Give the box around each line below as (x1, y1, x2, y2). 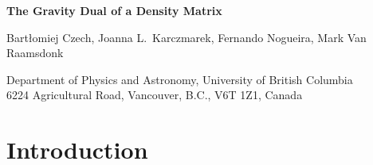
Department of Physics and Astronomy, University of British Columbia (6, 71, 353, 87)
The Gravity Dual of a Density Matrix (6, 2, 222, 18)
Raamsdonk (6, 44, 64, 61)
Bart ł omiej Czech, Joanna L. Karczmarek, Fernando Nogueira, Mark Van (6, 29, 367, 45)
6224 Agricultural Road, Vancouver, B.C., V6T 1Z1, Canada (6, 86, 303, 103)
